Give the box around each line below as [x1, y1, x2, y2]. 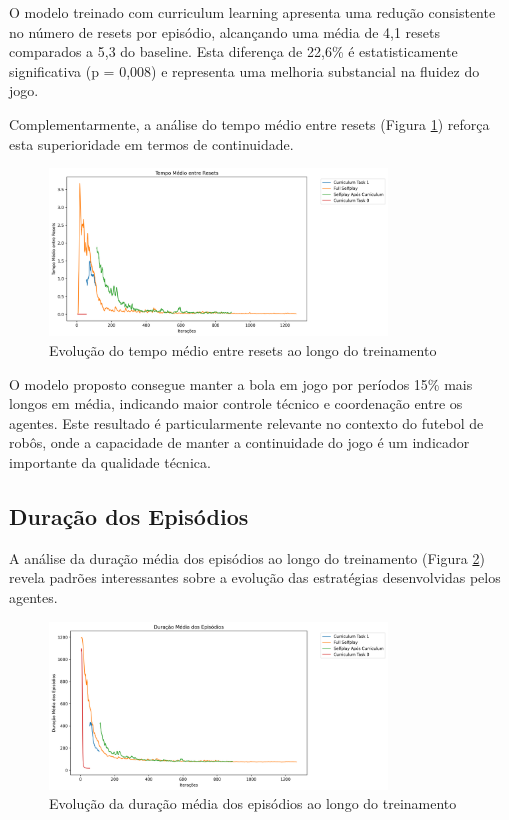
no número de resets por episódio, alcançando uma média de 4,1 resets [9, 21, 441, 42]
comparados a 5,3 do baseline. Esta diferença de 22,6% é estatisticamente [9, 41, 458, 62]
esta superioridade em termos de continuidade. [9, 133, 294, 154]
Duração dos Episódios [9, 500, 249, 531]
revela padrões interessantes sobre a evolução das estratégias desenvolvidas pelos [9, 567, 501, 588]
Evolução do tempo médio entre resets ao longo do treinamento [49, 340, 437, 361]
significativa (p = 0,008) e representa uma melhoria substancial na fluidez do [9, 60, 480, 81]
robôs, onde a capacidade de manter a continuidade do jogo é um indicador [9, 432, 470, 453]
